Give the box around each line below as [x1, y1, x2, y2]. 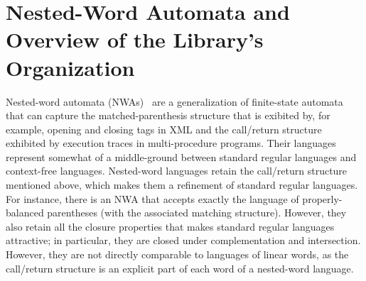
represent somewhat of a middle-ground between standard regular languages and [6, 149, 357, 164]
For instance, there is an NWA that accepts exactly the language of [6, 191, 299, 206]
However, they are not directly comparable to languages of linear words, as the [6, 247, 349, 262]
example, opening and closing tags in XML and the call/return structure [6, 121, 322, 136]
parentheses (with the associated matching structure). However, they [47, 205, 347, 220]
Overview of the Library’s [6, 25, 264, 54]
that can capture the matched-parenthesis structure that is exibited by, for [6, 108, 330, 123]
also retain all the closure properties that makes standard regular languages [6, 219, 335, 233]
